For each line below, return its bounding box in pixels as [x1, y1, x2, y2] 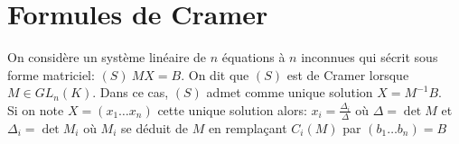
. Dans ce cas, [92, 83, 169, 102]
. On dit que [181, 65, 249, 84]
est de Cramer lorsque [286, 65, 409, 84]
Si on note [7, 100, 64, 119]
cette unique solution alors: [157, 100, 307, 119]
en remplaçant [208, 118, 287, 137]
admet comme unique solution [206, 83, 373, 102]
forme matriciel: [7, 65, 95, 84]
